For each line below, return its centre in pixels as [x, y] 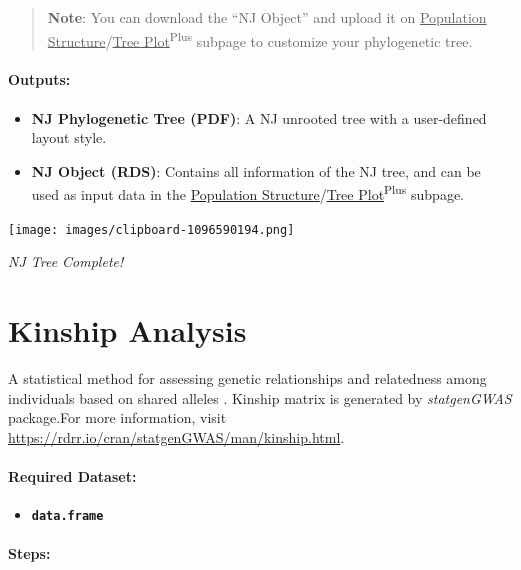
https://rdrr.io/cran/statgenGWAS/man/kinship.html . [176, 436]
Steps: [29, 553]
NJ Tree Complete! [66, 261]
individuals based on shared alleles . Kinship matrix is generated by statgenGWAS [260, 397]
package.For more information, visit [117, 417]
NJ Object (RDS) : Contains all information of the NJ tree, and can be [256, 170]
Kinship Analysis [127, 330]
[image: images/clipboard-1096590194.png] [151, 229]
